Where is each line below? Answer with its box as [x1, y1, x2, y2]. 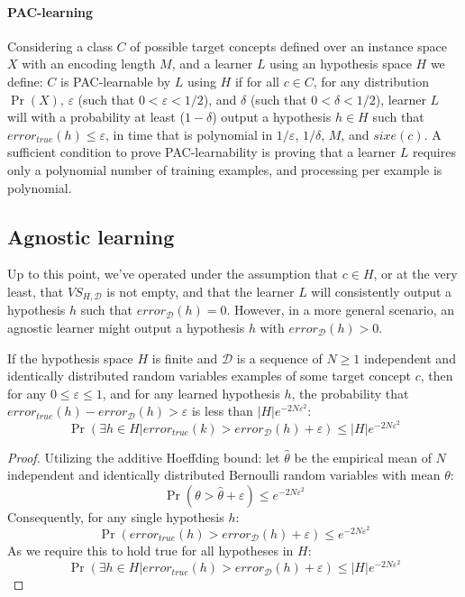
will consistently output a [311, 281, 452, 300]
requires [412, 142, 456, 161]
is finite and [151, 348, 218, 367]
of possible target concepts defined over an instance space [130, 36, 447, 55]
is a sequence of [236, 348, 323, 367]
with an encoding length [22, 54, 156, 73]
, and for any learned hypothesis [102, 383, 280, 402]
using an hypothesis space [269, 54, 412, 73]
